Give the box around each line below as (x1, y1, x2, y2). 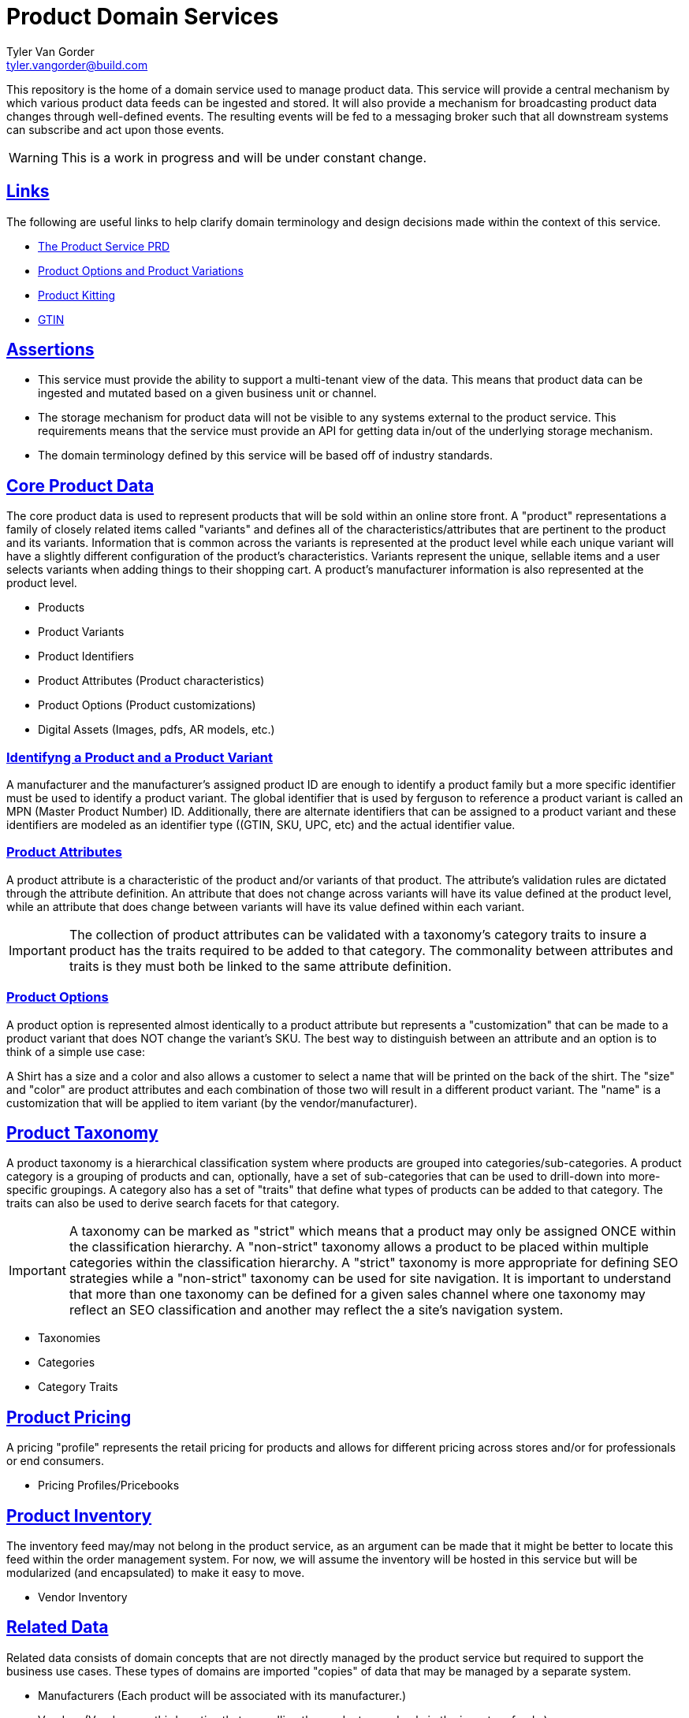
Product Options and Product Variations (38, 263, 244, 277)
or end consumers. (6, 1454, 104, 1468)
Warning (9, 149, 58, 165)
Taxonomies (38, 1331, 101, 1345)
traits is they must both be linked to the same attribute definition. (69, 958, 452, 974)
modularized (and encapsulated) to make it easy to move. (6, 1566, 305, 1580)
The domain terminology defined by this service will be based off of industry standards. (38, 448, 493, 463)
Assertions (6, 340, 95, 360)
